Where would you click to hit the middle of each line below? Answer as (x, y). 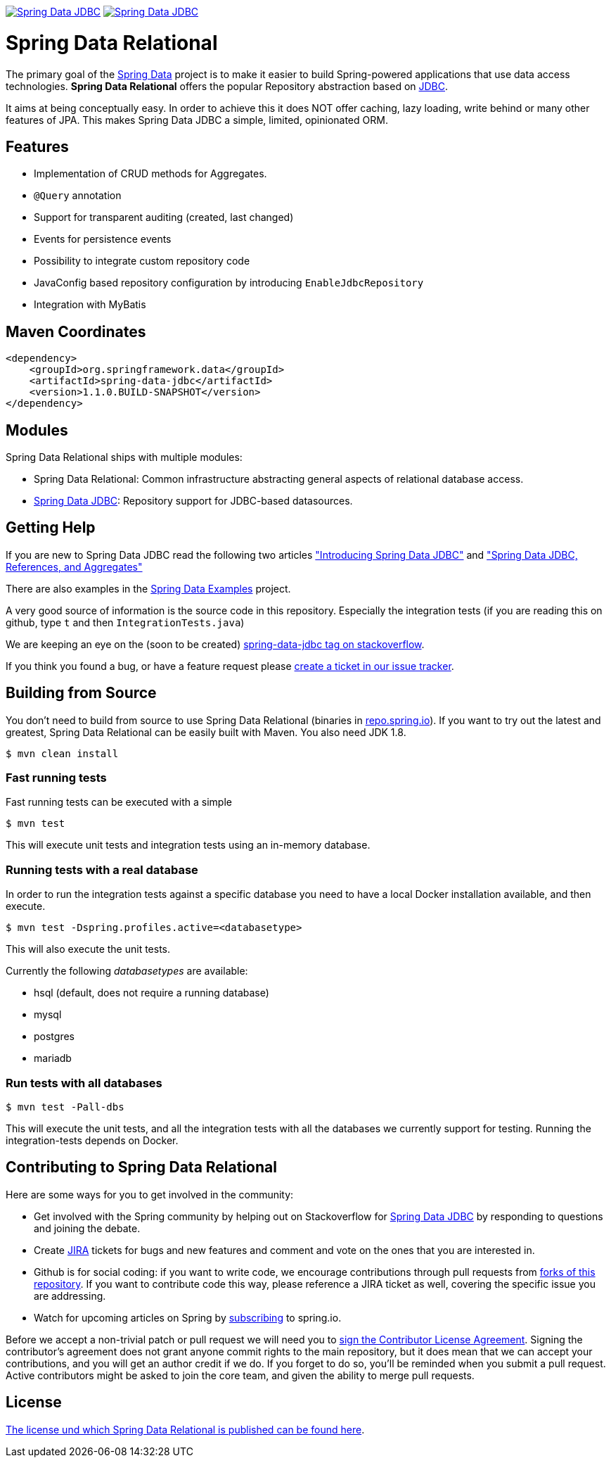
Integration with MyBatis (90, 305)
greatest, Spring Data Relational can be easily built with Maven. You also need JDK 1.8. (206, 732)
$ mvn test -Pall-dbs (65, 1107)
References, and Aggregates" (74, 566)
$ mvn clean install (62, 753)
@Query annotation (78, 196)
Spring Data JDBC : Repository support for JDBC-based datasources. (193, 501)
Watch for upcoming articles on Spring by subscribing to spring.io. (188, 1317)
